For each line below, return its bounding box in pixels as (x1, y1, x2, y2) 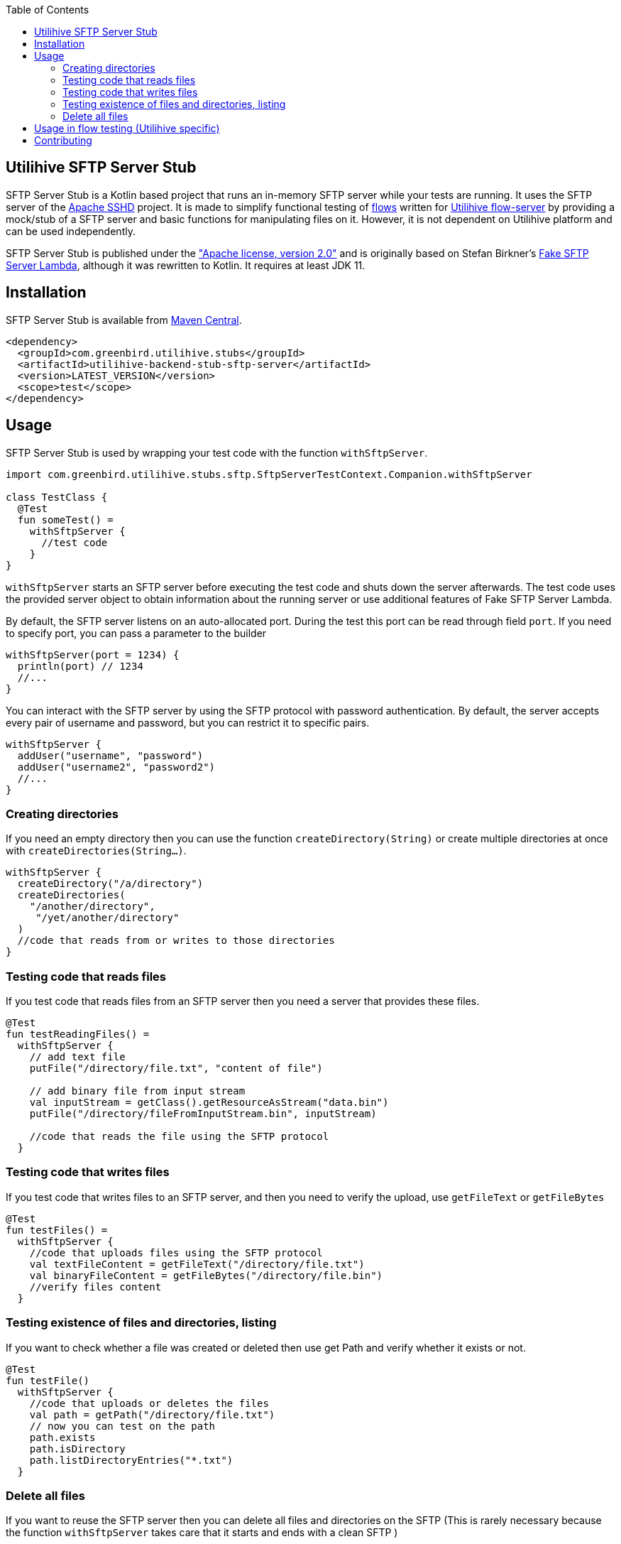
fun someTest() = (17, 513, 114, 526)
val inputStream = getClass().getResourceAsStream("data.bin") (29, 1097, 389, 1109)
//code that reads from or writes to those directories (17, 935, 335, 947)
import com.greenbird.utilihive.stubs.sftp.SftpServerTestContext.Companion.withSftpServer (6, 468, 532, 480)
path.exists (29, 1431, 96, 1443)
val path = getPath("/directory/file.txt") (29, 1408, 275, 1420)
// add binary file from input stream (29, 1085, 246, 1097)
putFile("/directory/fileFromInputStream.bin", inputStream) (29, 1108, 377, 1120)
